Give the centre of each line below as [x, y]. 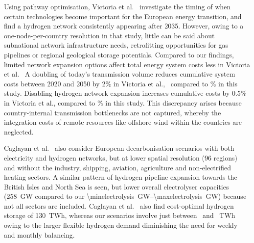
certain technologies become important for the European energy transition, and [123, 16]
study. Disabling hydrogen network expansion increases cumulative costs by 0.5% [125, 93]
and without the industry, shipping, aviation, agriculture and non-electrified [117, 167]
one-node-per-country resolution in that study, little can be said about [109, 35]
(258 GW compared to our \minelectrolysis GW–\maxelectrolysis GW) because [125, 196]
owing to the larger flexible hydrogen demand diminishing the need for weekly [121, 225]
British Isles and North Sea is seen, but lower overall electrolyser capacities [116, 186]
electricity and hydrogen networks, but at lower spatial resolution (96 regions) [121, 157]
